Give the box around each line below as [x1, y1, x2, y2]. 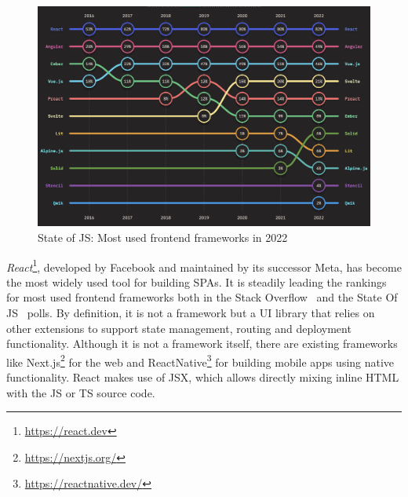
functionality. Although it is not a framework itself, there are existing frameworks [6, 335, 398, 352]
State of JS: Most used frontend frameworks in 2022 [38, 228, 288, 245]
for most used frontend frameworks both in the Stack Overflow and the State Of [6, 289, 398, 305]
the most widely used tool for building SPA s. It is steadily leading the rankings [6, 273, 387, 290]
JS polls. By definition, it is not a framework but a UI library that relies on [6, 304, 375, 320]
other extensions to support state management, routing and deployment [6, 320, 352, 336]
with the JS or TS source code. [6, 384, 155, 400]
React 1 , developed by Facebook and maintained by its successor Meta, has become [6, 256, 402, 275]
